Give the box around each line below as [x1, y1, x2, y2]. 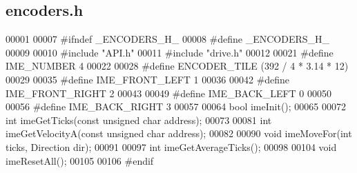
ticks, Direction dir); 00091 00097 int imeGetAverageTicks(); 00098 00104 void [6, 139, 337, 154]
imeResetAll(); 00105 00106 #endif [6, 153, 154, 167]
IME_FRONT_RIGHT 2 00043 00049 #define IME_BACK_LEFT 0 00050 [6, 85, 332, 100]
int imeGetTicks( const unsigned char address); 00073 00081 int [6, 112, 272, 127]
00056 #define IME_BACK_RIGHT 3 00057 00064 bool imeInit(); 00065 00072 [6, 99, 347, 114]
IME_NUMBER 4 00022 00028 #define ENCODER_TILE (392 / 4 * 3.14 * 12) [6, 59, 349, 73]
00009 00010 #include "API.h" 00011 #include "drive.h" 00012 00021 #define [6, 45, 334, 59]
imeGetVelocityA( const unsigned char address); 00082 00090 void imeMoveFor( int [6, 126, 352, 141]
